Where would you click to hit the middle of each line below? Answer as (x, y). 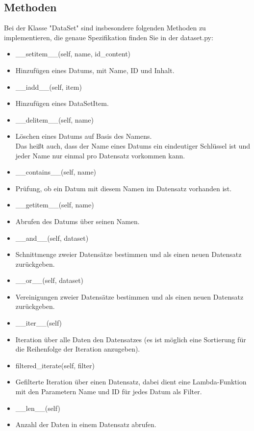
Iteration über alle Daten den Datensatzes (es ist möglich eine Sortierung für (131, 339)
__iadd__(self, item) (49, 87)
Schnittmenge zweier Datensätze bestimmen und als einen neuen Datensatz (128, 254)
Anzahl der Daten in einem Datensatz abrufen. (86, 424)
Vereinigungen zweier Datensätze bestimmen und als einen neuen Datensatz (129, 296)
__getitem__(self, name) (55, 205)
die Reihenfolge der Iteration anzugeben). (78, 349)
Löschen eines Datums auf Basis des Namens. (84, 136)
